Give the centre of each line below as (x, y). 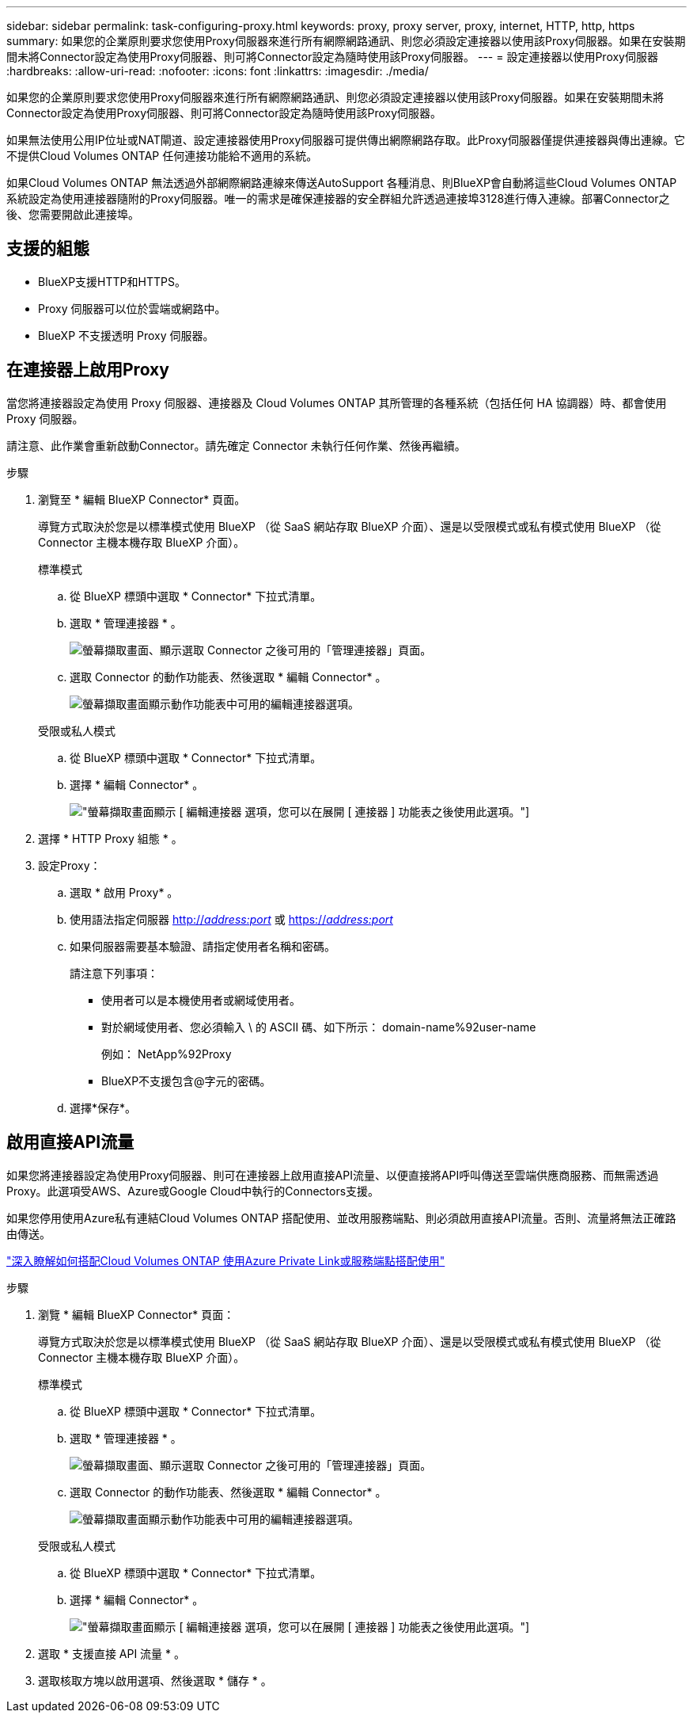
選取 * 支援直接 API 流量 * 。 (112, 1653)
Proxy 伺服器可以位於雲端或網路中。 (132, 308)
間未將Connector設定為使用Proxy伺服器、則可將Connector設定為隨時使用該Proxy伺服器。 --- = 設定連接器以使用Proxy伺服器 (332, 57)
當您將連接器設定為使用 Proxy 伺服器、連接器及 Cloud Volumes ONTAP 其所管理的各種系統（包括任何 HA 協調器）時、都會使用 (337, 402)
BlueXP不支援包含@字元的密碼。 (186, 1081)
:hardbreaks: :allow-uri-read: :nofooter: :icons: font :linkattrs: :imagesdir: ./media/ (218, 71)
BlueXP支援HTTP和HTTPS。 (112, 281)
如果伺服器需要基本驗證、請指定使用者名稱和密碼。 (203, 946)
